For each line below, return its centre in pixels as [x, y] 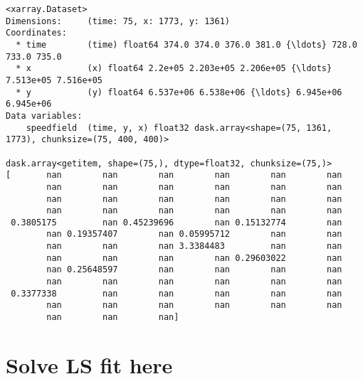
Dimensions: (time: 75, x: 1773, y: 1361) [118, 21]
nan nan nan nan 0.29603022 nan [194, 258]
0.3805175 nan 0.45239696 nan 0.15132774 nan [177, 222]
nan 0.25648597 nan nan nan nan [194, 270]
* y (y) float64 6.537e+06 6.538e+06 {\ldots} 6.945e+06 [179, 92]
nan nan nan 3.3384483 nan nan [194, 246]
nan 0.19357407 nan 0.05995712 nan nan [194, 234]
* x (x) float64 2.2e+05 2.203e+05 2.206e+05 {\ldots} [174, 69]
